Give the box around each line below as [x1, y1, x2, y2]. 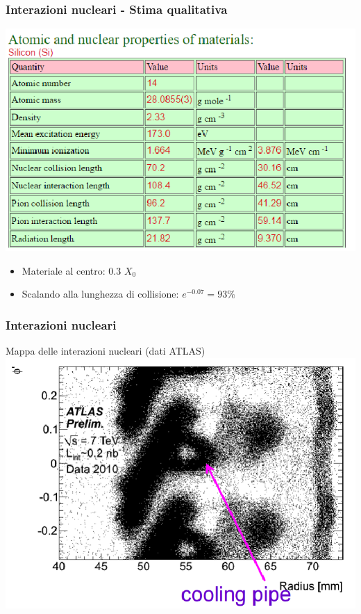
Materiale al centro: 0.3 [22, 263, 121, 277]
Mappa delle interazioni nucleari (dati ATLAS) [6, 344, 205, 358]
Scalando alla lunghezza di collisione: [22, 286, 179, 301]
